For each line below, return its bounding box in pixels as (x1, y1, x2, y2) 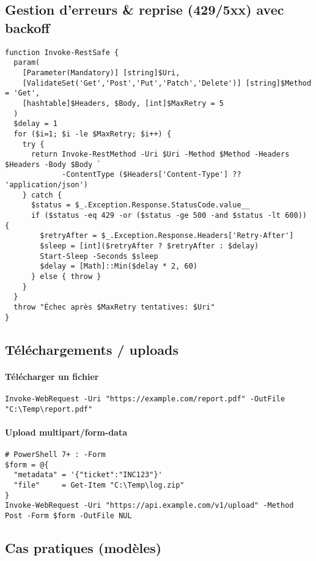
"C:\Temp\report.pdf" (5, 404, 93, 414)
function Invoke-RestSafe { (5, 48, 119, 57)
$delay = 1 (13, 119, 57, 128)
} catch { (22, 190, 62, 199)
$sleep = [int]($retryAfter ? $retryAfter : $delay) (40, 242, 259, 251)
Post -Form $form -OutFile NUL (5, 511, 132, 520)
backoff (5, 18, 50, 37)
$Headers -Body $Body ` (5, 160, 101, 169)
